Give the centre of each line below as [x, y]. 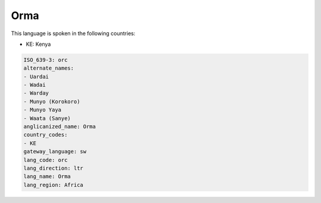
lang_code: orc [45, 160]
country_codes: [45, 135]
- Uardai [36, 76]
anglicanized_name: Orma [60, 127]
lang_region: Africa [53, 185]
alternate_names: [49, 68]
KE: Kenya [38, 44]
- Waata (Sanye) [47, 118]
